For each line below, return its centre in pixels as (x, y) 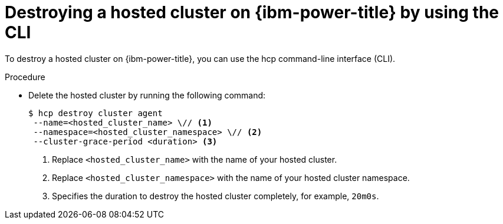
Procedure (25, 77)
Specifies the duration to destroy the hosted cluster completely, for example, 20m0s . (216, 196)
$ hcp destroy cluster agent (96, 113)
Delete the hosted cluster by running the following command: (147, 95)
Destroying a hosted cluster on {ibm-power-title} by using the (252, 12)
